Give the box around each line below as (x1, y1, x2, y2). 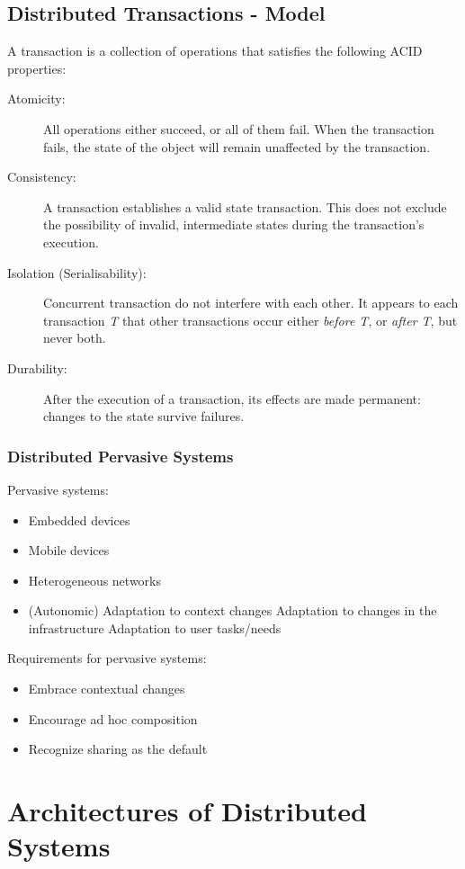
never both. (43, 328, 106, 347)
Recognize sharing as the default (28, 739, 208, 758)
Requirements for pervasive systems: (7, 649, 207, 667)
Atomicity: (7, 89, 66, 108)
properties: (7, 58, 67, 77)
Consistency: (7, 167, 76, 186)
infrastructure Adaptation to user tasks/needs (28, 618, 282, 637)
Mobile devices (28, 541, 110, 560)
